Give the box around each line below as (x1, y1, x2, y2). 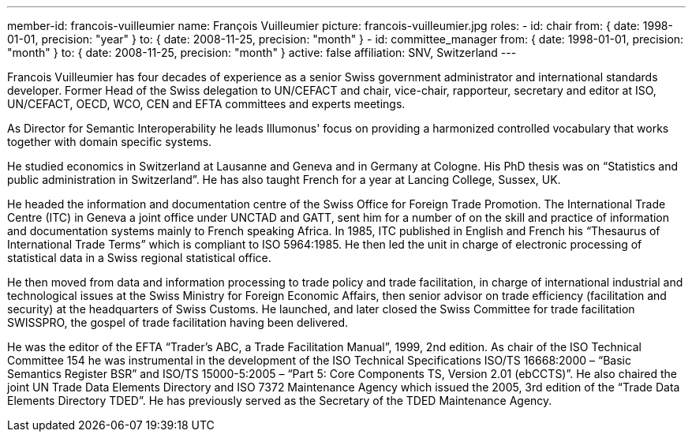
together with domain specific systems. (7, 135, 212, 148)
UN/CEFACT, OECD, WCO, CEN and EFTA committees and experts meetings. (7, 97, 406, 110)
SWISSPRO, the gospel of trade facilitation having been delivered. (7, 316, 349, 329)
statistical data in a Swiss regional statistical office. (7, 251, 271, 264)
